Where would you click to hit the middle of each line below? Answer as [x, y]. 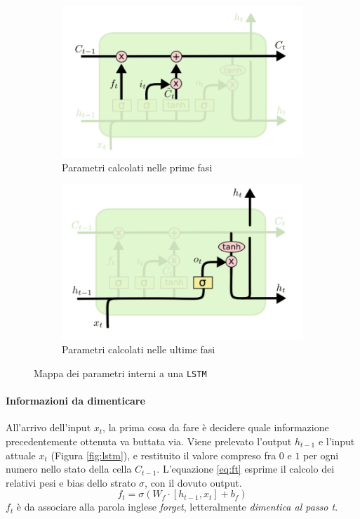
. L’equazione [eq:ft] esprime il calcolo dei [246, 469]
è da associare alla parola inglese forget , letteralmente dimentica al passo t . [177, 507]
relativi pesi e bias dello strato [71, 482]
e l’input [336, 441]
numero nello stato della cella [69, 469]
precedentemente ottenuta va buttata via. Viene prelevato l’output [149, 441]
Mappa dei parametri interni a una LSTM [120, 373]
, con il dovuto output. [193, 482]
